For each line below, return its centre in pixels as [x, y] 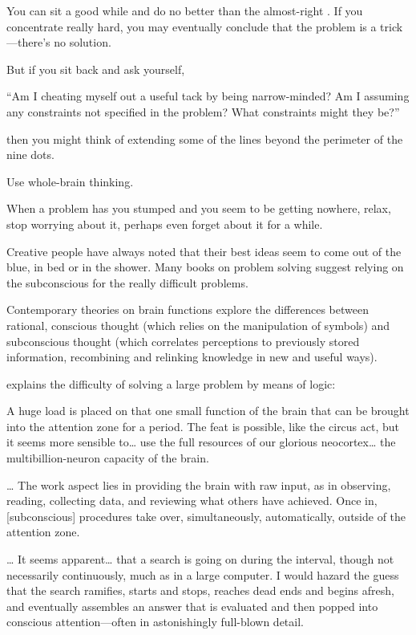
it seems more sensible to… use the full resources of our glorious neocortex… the [201, 442]
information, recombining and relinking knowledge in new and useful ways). [192, 357]
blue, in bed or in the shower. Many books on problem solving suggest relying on [205, 267]
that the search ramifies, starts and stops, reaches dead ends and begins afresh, [200, 590]
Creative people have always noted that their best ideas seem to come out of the [204, 251]
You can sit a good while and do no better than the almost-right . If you [185, 10]
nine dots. [30, 155]
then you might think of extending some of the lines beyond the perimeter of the [205, 138]
